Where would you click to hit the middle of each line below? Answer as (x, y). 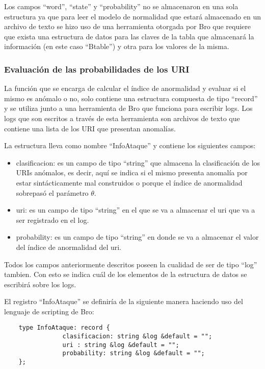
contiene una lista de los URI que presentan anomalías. (90, 128)
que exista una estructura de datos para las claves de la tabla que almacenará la (129, 36)
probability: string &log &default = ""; (134, 353)
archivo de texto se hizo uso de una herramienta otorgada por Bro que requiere (128, 26)
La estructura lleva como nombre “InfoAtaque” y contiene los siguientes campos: (130, 145)
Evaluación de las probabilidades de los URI (97, 69)
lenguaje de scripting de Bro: (49, 311)
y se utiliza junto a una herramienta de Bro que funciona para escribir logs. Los (128, 108)
